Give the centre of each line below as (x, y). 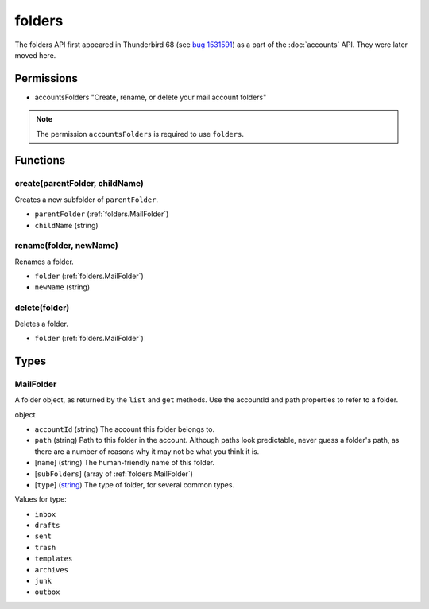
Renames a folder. (44, 262)
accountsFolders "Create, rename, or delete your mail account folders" (151, 97)
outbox (47, 592)
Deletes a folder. (42, 324)
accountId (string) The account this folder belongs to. (124, 429)
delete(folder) (42, 308)
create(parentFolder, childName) (79, 184)
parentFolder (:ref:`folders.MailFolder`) (102, 214)
